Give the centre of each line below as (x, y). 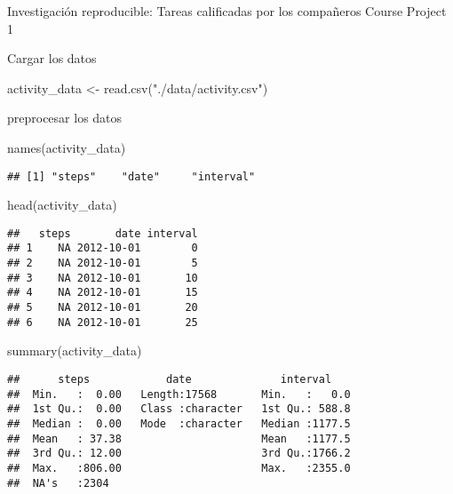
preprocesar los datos (65, 118)
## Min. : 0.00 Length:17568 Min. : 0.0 (179, 394)
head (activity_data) (62, 205)
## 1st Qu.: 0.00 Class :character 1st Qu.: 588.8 (179, 409)
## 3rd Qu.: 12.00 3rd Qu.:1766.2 (179, 454)
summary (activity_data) (75, 351)
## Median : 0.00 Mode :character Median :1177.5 (179, 423)
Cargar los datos (52, 58)
